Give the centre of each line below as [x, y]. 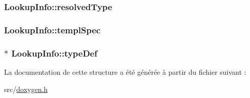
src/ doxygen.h [26, 89]
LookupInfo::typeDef [54, 53]
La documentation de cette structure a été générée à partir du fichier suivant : [125, 71]
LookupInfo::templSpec [52, 30]
